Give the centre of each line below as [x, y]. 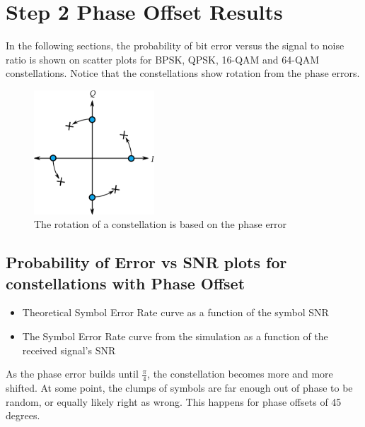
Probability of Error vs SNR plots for [146, 262]
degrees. [23, 415]
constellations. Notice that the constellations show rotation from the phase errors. [183, 73]
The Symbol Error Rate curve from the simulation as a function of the [175, 336]
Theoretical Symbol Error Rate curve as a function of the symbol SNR [175, 312]
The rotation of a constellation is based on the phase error [161, 224]
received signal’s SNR [69, 350]
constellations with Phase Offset [126, 283]
